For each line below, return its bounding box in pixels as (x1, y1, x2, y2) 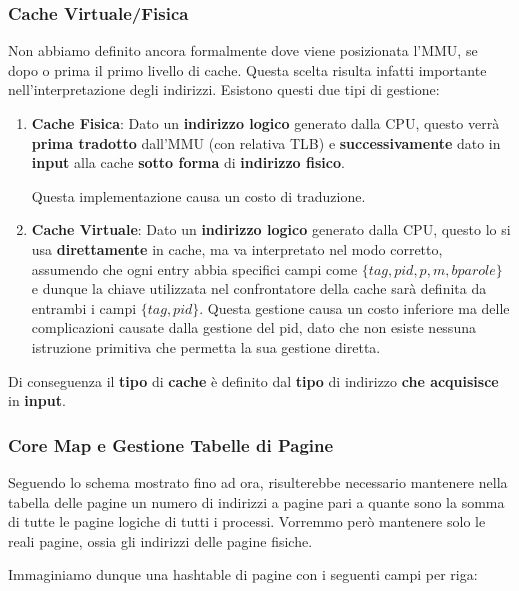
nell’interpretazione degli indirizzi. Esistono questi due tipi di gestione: (8, 79, 440, 100)
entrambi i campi (31, 297, 137, 318)
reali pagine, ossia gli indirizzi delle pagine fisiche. (8, 530, 313, 551)
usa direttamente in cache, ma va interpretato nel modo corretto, (31, 238, 443, 259)
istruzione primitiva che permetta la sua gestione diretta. (31, 336, 381, 357)
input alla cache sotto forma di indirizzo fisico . (31, 152, 345, 173)
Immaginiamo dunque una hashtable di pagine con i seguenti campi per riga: (8, 564, 478, 585)
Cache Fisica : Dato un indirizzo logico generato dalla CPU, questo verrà (31, 113, 500, 133)
